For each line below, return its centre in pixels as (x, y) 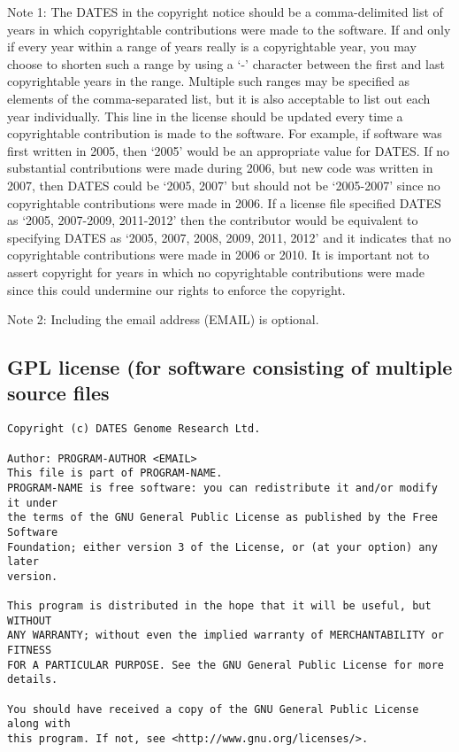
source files (58, 393)
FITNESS (30, 651)
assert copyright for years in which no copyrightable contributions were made (216, 271)
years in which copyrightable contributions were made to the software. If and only (229, 29)
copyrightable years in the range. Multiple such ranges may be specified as (209, 81)
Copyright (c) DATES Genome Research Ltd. (134, 429)
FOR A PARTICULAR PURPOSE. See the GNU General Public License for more (226, 665)
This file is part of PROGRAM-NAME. (115, 473)
